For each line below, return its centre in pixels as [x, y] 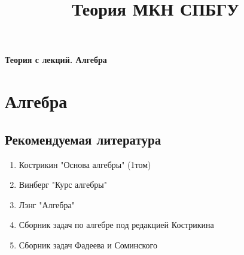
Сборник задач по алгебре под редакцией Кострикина [116, 225]
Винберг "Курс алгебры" [63, 184]
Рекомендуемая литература [83, 139]
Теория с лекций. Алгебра [56, 60]
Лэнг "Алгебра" [47, 204]
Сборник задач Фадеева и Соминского [88, 244]
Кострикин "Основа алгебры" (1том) [85, 164]
